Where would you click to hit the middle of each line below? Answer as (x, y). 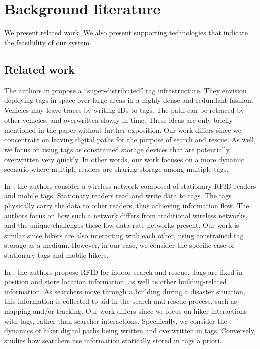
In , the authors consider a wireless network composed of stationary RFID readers (130, 186)
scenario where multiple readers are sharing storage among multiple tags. (116, 169)
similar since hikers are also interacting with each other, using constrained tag (124, 235)
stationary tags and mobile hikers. (56, 255)
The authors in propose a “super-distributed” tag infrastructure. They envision (125, 90)
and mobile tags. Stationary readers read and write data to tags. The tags (118, 196)
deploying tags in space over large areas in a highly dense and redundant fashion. (129, 100)
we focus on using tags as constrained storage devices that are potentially (117, 149)
